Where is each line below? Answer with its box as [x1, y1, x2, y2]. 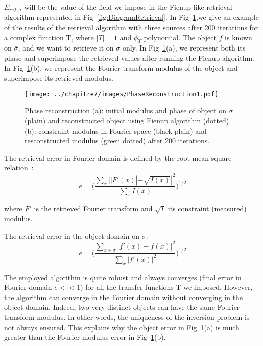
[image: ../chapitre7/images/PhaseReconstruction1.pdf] [25, 90, 219, 98]
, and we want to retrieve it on [18, 42, 114, 53]
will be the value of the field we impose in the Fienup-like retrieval [24, 2, 232, 12]
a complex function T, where [4, 32, 94, 42]
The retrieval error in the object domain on [4, 230, 140, 241]
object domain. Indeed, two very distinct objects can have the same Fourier [4, 302, 240, 312]
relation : [4, 162, 34, 173]
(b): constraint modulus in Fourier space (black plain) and [25, 125, 207, 136]
